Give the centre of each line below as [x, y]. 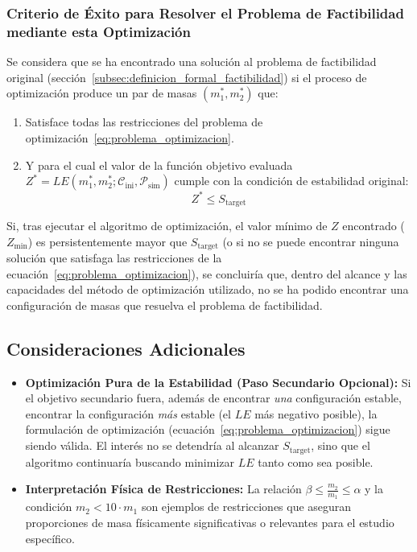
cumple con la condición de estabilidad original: [291, 181]
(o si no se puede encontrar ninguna [311, 241]
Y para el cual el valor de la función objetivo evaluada [159, 165]
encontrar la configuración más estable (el [128, 413]
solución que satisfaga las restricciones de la [114, 258]
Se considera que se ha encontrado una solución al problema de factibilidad [192, 62]
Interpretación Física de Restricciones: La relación [163, 489]
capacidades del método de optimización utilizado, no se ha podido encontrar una [208, 289]
